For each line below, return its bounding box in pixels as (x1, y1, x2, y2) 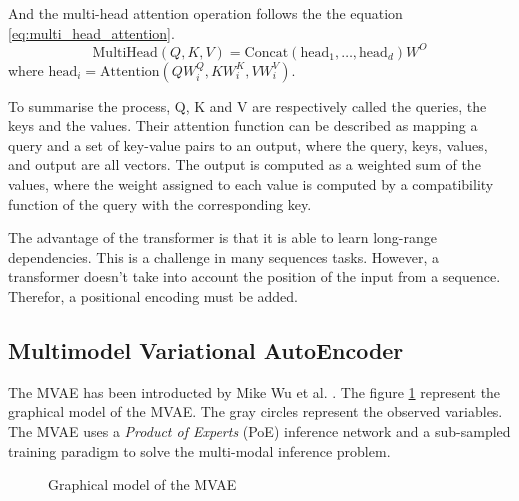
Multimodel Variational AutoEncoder (8, 335, 404, 366)
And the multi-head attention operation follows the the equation (8, 3, 403, 23)
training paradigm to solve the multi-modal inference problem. (8, 440, 391, 461)
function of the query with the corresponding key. (8, 193, 312, 214)
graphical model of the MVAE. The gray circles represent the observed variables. (8, 401, 503, 422)
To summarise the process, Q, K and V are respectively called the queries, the (8, 95, 487, 116)
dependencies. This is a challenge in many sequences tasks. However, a (8, 246, 440, 267)
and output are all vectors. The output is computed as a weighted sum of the (8, 154, 481, 175)
